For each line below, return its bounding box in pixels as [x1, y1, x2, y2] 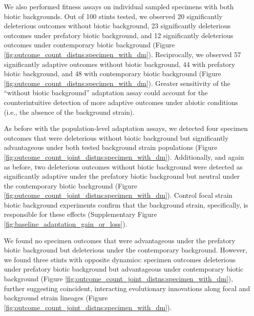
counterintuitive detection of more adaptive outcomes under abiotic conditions [4, 97, 238, 107]
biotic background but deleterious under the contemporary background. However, [4, 245, 248, 255]
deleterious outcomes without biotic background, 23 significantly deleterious [4, 21, 231, 31]
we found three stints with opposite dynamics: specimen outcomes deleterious [4, 254, 236, 264]
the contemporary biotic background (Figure [4, 180, 137, 190]
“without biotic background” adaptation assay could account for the [4, 87, 208, 98]
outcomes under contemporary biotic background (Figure [4, 40, 175, 50]
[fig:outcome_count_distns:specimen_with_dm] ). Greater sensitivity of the [4, 78, 231, 88]
